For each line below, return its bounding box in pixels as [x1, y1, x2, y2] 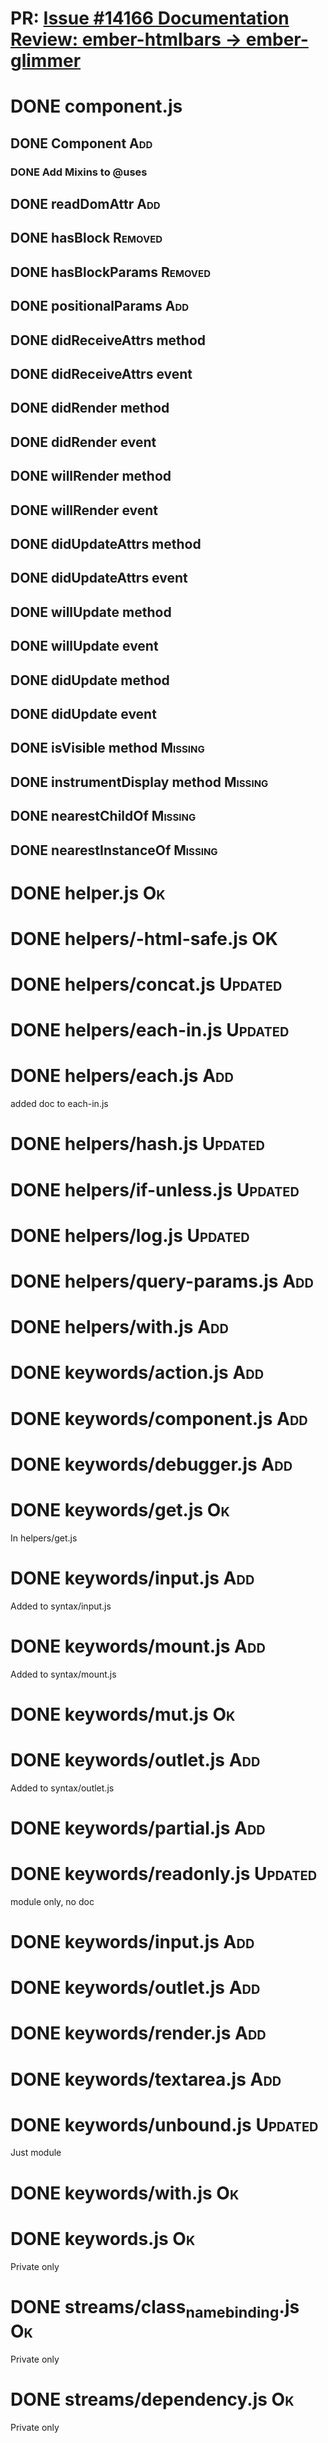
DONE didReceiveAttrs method [10, 332, 207, 349]
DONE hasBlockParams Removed [10, 263, 211, 281]
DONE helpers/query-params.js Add [10, 1270, 314, 1292]
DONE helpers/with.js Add [10, 1316, 229, 1339]
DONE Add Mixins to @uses [10, 165, 148, 179]
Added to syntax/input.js [10, 1600, 112, 1612]
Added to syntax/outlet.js [10, 1782, 115, 1794]
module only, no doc [10, 1895, 95, 1907]
